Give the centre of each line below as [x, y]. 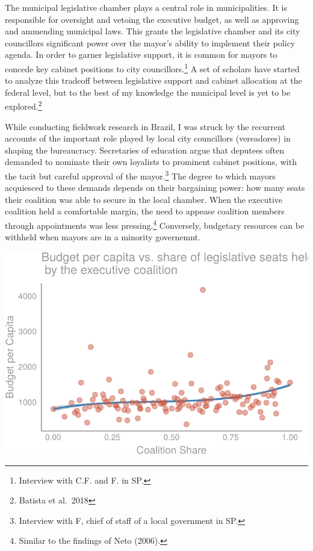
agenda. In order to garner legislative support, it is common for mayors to [141, 54]
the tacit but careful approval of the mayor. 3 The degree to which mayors [140, 175]
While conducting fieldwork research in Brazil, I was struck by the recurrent [145, 126]
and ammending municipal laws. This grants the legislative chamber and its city [153, 31]
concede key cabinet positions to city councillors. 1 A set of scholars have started [152, 67]
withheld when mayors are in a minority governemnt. [103, 237]
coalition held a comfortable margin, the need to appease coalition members [145, 211]
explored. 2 [23, 105]
